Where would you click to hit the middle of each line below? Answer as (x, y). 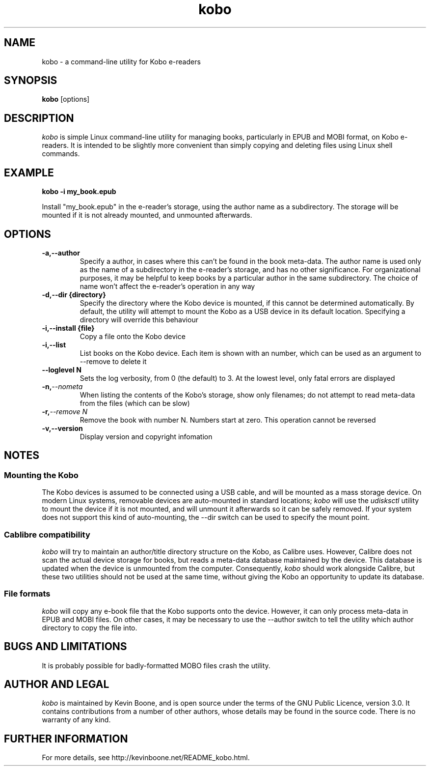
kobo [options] (66, 99)
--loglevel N (62, 370)
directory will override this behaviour (139, 319)
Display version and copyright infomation (146, 436)
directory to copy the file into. (90, 627)
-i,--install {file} (68, 328)
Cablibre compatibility (47, 534)
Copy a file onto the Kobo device (133, 336)
